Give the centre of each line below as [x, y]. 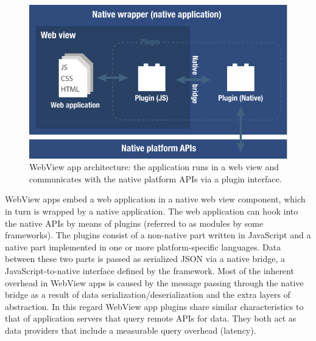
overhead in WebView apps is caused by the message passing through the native [154, 282]
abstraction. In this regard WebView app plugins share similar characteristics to [154, 306]
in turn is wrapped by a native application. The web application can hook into [152, 211]
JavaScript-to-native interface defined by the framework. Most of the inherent [149, 271]
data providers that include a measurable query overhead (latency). [131, 330]
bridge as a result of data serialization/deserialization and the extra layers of [148, 294]
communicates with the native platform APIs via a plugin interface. [156, 178]
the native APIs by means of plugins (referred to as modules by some [134, 223]
